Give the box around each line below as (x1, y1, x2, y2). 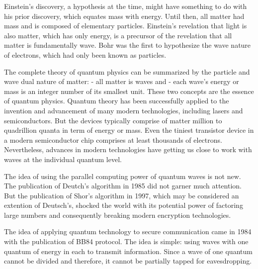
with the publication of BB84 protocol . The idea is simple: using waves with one (4, 236, 249, 247)
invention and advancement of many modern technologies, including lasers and (4, 105, 243, 115)
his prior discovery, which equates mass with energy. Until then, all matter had (4, 10, 245, 21)
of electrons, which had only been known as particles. (4, 49, 167, 60)
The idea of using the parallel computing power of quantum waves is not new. (4, 171, 241, 181)
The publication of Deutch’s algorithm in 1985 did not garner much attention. (4, 180, 242, 191)
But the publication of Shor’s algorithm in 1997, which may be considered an (4, 190, 239, 200)
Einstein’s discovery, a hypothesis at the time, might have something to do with (4, 1, 247, 11)
